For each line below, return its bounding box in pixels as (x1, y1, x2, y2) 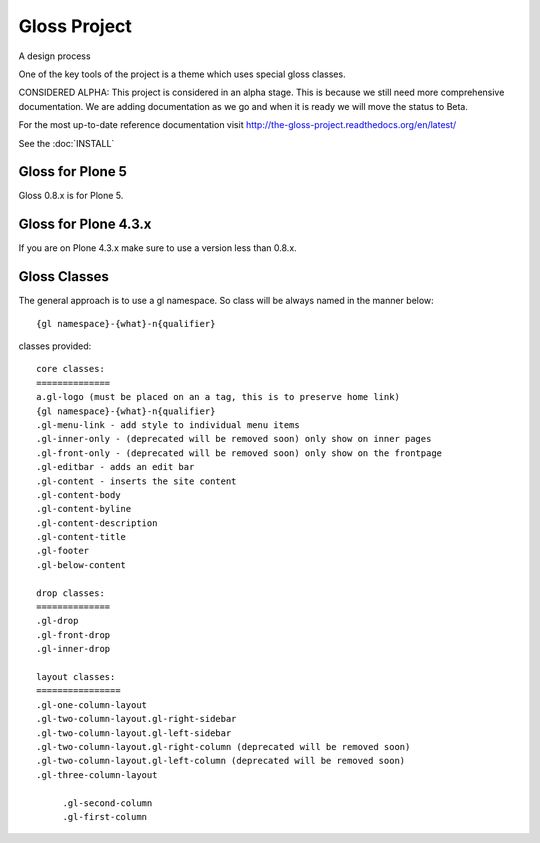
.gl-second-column (62, 797, 153, 809)
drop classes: (36, 587, 105, 599)
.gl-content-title (36, 531, 127, 543)
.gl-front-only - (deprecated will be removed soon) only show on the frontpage (36, 447, 443, 459)
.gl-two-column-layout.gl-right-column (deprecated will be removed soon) (36, 741, 411, 752)
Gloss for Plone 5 (18, 163, 127, 180)
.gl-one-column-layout (36, 699, 148, 710)
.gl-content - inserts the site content (36, 475, 237, 487)
